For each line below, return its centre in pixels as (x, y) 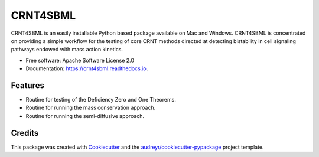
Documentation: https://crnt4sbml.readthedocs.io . (87, 68)
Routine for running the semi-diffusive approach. (85, 116)
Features (27, 85)
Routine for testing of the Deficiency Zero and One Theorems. (101, 100)
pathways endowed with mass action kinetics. (67, 50)
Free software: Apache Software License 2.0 (80, 60)
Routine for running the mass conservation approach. (91, 108)
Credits (25, 133)
